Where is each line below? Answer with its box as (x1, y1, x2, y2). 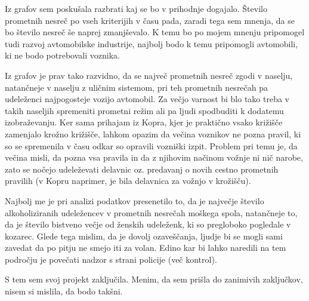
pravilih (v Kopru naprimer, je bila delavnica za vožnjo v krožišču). (5, 174, 251, 187)
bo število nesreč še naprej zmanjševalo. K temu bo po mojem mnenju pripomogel (5, 26, 305, 38)
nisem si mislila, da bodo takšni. (5, 285, 123, 297)
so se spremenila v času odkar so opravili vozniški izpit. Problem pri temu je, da (5, 139, 298, 152)
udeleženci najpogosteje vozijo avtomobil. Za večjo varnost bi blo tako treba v (5, 93, 290, 105)
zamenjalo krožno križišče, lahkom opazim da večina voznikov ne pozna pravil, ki (5, 127, 301, 140)
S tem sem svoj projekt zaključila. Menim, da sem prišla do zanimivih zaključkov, (5, 273, 303, 285)
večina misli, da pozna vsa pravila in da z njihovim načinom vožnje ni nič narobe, (5, 151, 303, 164)
